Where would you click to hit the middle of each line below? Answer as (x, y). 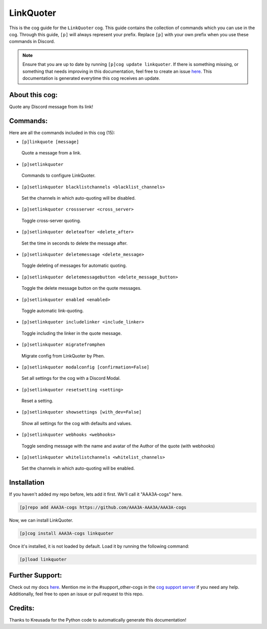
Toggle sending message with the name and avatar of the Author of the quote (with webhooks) (118, 446)
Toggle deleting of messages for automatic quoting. (74, 265)
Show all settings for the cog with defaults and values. (77, 423)
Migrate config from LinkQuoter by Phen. (63, 356)
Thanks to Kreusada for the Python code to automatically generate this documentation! (98, 620)
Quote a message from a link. (51, 153)
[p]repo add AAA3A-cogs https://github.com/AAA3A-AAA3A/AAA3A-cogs (103, 507)
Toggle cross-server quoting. (51, 220)
